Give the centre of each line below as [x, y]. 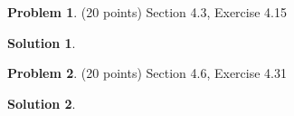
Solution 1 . [42, 42]
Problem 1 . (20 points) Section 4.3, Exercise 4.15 [147, 12]
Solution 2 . [42, 103]
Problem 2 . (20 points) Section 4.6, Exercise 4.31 [147, 73]
